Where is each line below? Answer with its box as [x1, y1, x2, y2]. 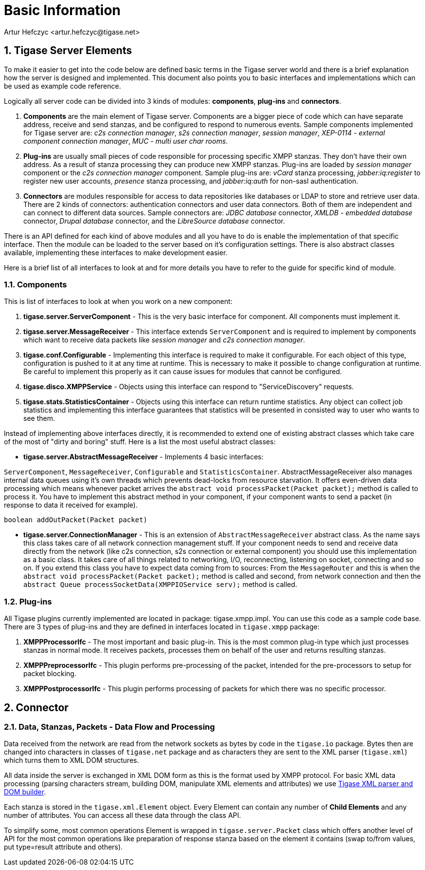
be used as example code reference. [4, 81, 121, 90]
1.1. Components [4, 279, 67, 289]
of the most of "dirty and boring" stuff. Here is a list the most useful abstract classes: [4, 437, 276, 446]
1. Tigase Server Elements [4, 44, 132, 57]
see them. [23, 414, 55, 423]
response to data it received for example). [4, 501, 138, 510]
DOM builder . [4, 788, 46, 796]
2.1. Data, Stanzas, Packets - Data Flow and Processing [4, 721, 215, 732]
